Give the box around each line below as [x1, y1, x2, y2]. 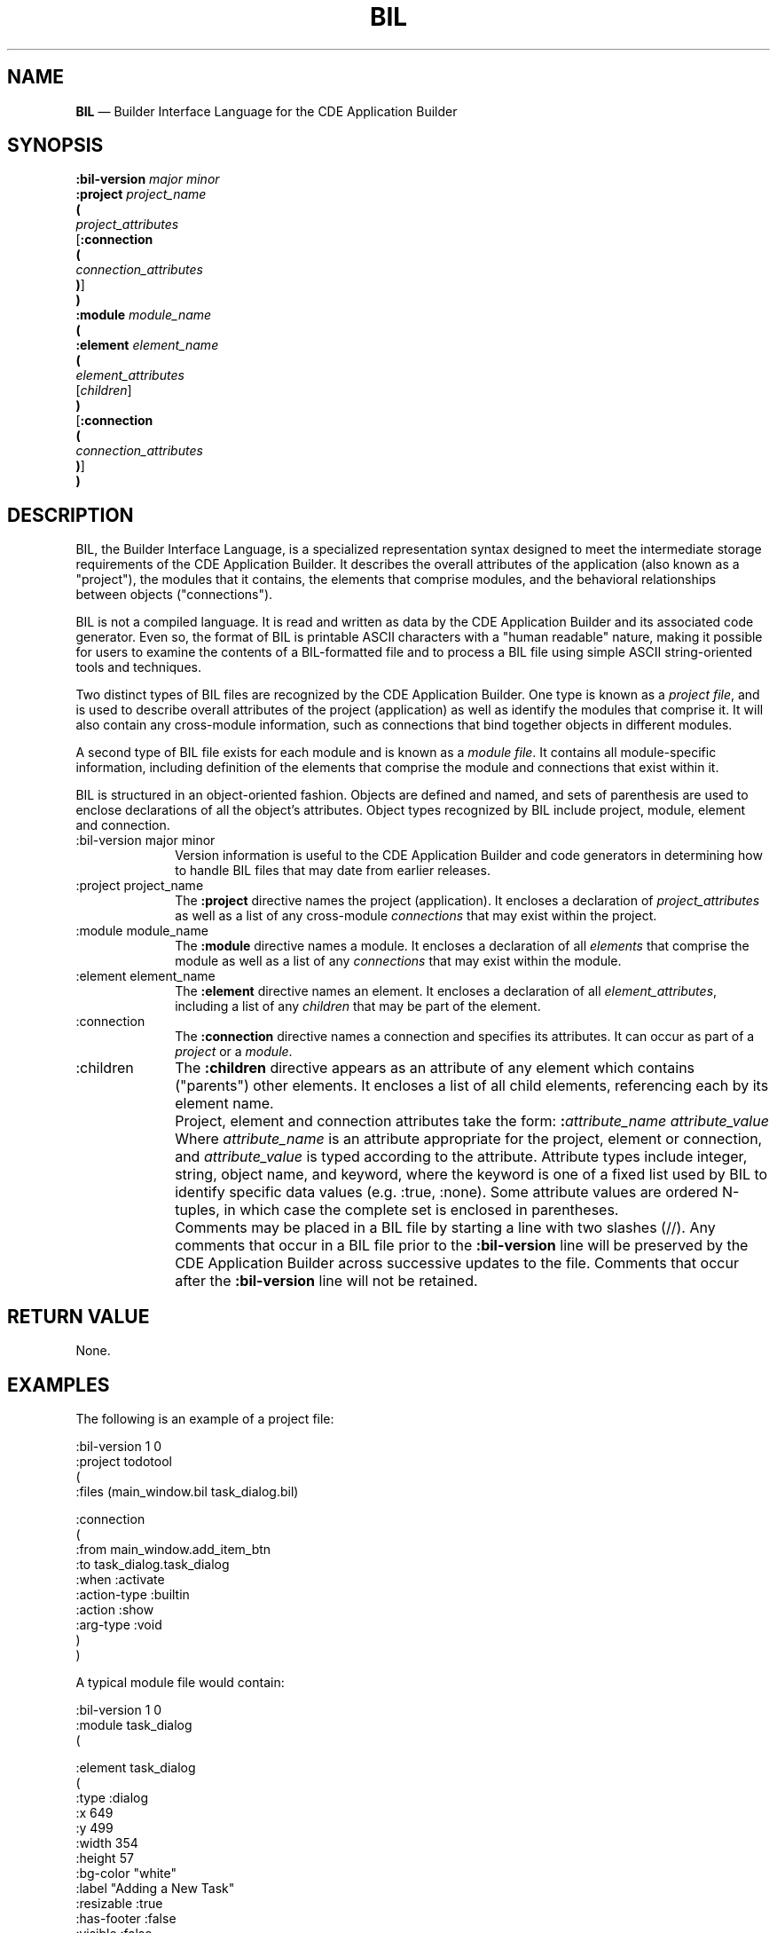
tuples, [175, 1201, 220, 1219]
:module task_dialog [75, 1716, 192, 1732]
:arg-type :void [75, 1616, 162, 1632]
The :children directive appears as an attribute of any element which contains [175, 1059, 695, 1077]
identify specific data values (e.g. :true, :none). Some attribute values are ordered [175, 1183, 718, 1202]
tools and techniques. [75, 659, 201, 675]
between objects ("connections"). [75, 587, 273, 603]
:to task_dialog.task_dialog [75, 1556, 230, 1572]
